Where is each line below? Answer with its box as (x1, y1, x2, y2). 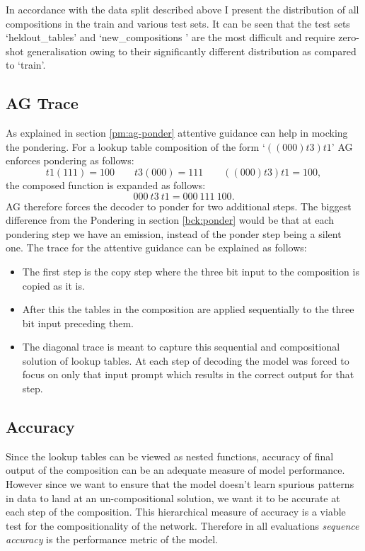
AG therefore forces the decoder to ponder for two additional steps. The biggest (6, 198, 352, 213)
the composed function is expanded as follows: (6, 177, 206, 192)
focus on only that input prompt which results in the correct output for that (22, 367, 354, 382)
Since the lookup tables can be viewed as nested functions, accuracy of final (6, 448, 334, 463)
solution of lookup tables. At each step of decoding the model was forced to (22, 353, 349, 368)
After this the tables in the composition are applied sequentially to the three (22, 302, 354, 317)
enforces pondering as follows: (6, 153, 134, 168)
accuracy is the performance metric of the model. (6, 532, 218, 547)
